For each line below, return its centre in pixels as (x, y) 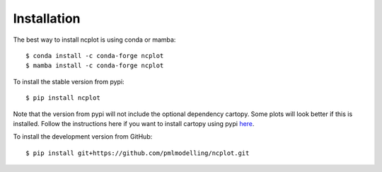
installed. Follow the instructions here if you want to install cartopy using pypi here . (134, 123)
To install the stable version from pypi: (69, 81)
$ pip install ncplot (63, 98)
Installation (47, 18)
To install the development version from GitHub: (83, 137)
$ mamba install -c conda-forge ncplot (95, 66)
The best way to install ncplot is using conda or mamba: (94, 40)
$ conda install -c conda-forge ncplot (95, 56)
